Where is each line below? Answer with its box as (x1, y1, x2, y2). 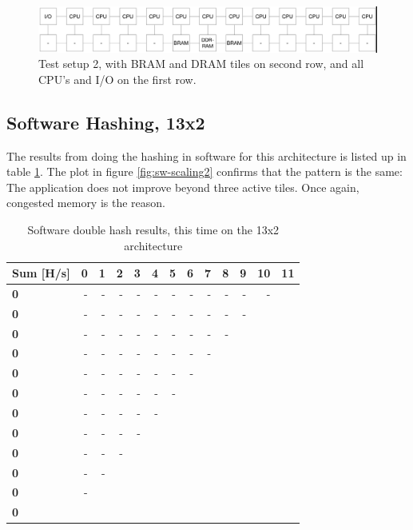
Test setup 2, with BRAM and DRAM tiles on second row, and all (38, 55, 364, 72)
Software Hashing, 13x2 (6, 110, 205, 134)
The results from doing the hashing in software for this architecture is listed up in (6, 147, 407, 164)
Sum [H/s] (12, 265, 70, 281)
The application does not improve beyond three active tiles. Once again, (6, 178, 359, 195)
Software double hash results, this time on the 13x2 (27, 221, 280, 237)
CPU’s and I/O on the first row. (38, 70, 197, 87)
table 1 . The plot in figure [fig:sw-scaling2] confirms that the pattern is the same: (6, 163, 403, 180)
